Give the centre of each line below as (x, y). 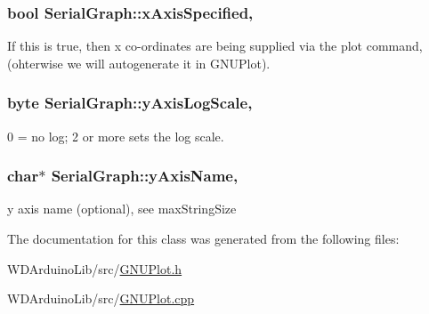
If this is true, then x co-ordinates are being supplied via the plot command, (215, 46)
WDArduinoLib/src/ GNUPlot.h (95, 268)
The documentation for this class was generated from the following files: (203, 239)
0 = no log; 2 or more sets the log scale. (116, 136)
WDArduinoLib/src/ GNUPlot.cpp (101, 298)
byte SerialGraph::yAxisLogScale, (130, 103)
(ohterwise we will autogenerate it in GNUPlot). (139, 63)
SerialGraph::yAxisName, (145, 176)
